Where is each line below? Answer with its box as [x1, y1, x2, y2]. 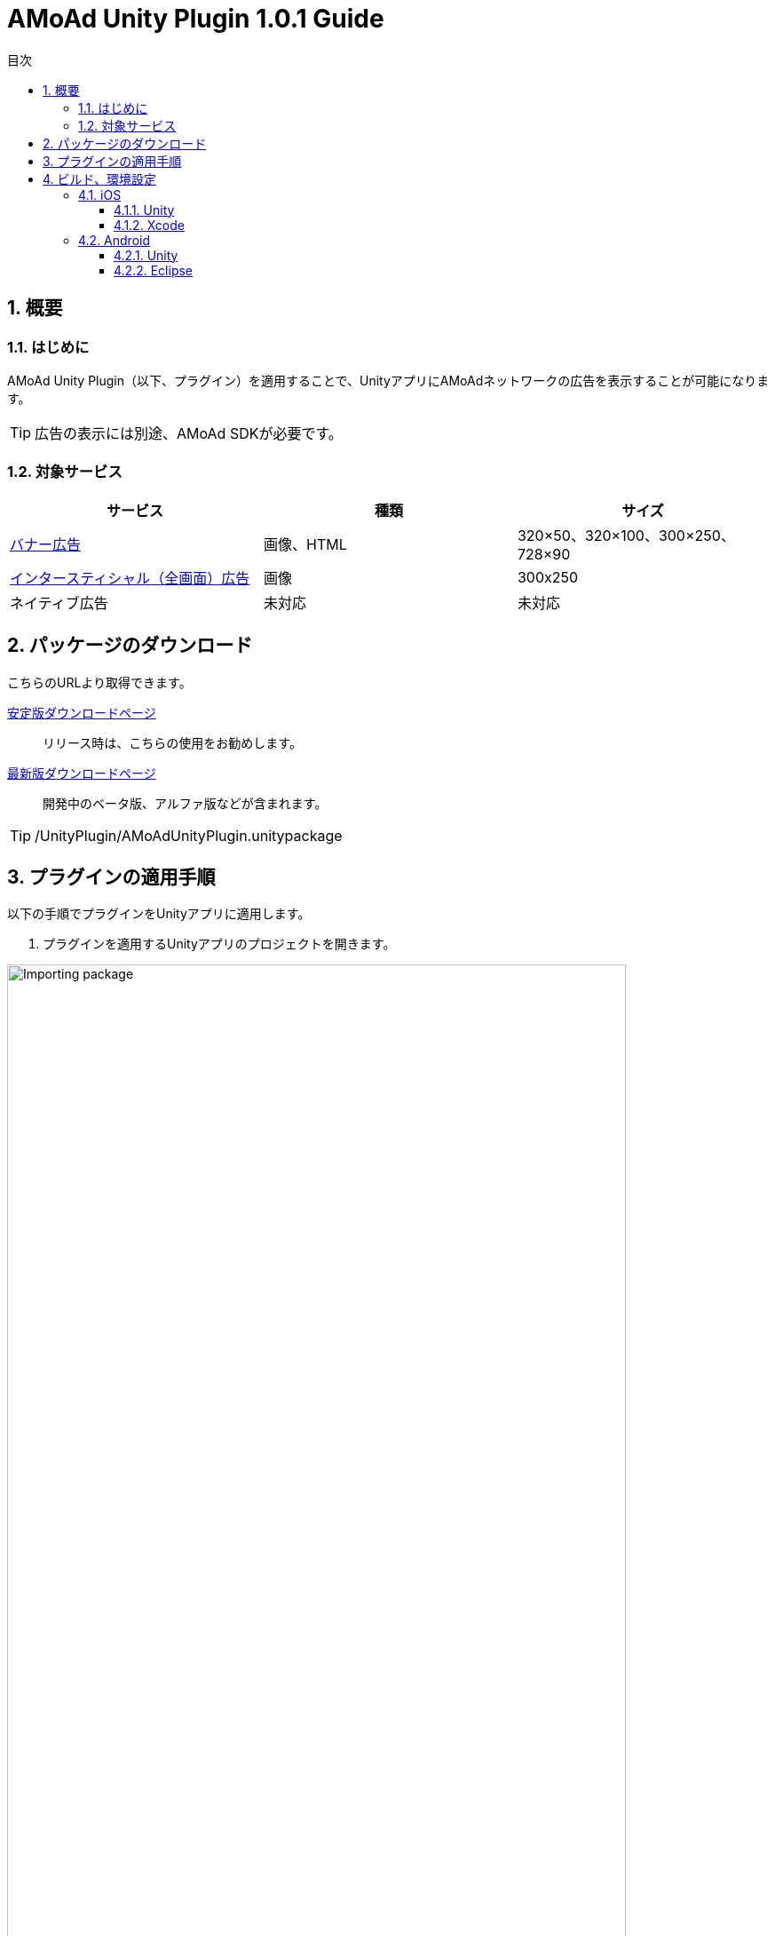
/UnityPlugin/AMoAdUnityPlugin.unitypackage [35, 826, 343, 845]
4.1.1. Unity [114, 202, 175, 218]
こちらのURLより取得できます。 [7, 674, 192, 690]
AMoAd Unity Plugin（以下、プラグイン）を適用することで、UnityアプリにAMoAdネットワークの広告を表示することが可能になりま [7, 372, 770, 388]
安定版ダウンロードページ [7, 704, 156, 720]
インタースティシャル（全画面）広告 [10, 568, 250, 587]
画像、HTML [263, 535, 347, 553]
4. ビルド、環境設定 [43, 171, 156, 186]
